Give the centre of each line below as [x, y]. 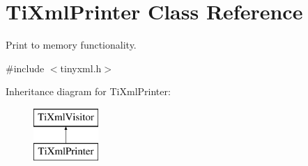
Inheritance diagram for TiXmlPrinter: [88, 91]
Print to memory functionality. [71, 45]
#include [25, 68]
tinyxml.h [81, 68]
